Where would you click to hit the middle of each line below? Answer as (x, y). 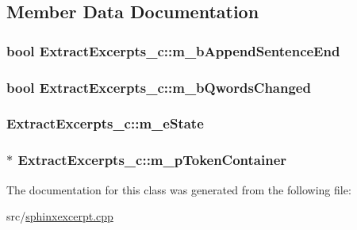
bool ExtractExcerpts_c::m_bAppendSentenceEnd (173, 50)
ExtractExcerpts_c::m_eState (105, 123)
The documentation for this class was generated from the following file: (179, 189)
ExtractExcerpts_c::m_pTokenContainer (152, 160)
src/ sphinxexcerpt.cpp (60, 216)
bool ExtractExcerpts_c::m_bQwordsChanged (159, 87)
